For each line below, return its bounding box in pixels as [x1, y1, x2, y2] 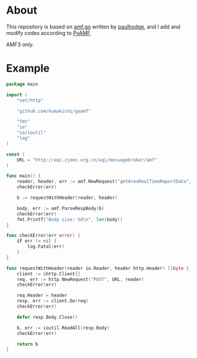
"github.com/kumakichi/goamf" [17, 108, 92, 114]
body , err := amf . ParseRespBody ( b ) [17, 205, 105, 211]
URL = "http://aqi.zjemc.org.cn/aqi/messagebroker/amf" [17, 157, 158, 163]
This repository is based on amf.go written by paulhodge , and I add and [6, 23, 180, 30]
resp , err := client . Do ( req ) [17, 298, 89, 304]
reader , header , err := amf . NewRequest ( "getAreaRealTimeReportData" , [17, 179, 192, 185]
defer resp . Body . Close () [17, 314, 78, 320]
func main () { [6, 173, 41, 179]
